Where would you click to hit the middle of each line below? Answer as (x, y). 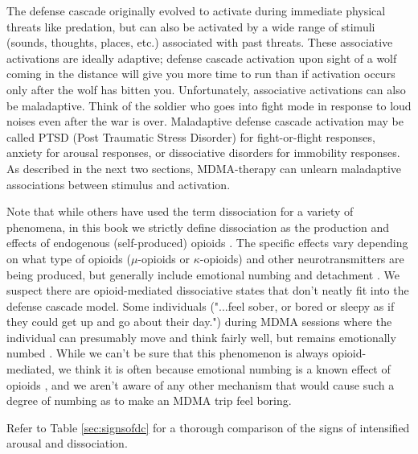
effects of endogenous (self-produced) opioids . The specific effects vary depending (207, 243)
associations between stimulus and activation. (119, 184)
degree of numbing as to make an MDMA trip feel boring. (149, 400)
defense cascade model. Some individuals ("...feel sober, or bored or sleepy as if (201, 305)
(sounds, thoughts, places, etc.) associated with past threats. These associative (200, 42)
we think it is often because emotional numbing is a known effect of (224, 369)
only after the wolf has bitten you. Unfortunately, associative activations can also (206, 89)
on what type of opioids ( (69, 258)
